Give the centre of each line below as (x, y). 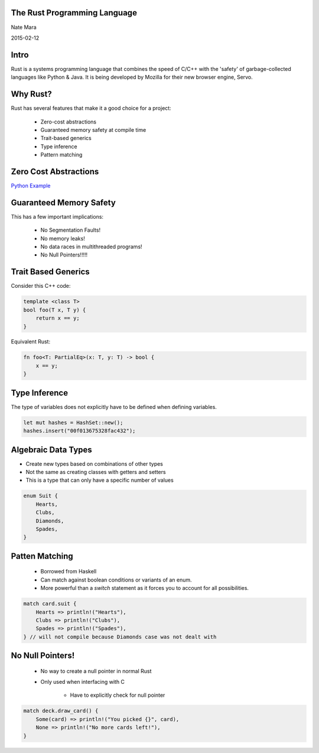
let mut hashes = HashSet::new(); (73, 422)
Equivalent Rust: (30, 342)
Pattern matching (61, 155)
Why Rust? (32, 94)
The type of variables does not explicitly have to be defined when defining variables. (114, 407)
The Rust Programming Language (74, 13)
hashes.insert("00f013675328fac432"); (79, 431)
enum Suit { (41, 496)
